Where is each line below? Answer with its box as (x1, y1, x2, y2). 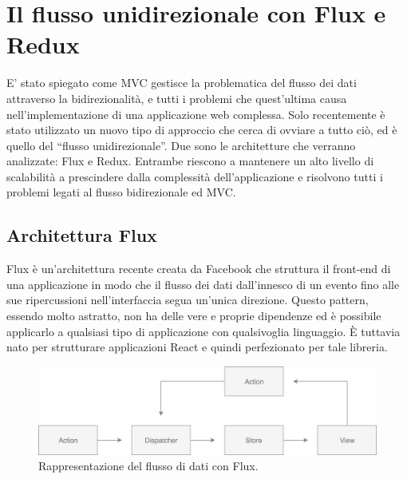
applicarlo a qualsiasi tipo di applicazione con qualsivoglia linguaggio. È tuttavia (6, 323, 401, 339)
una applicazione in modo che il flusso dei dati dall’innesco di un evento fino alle (6, 275, 400, 292)
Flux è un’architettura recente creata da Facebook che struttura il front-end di (6, 260, 391, 277)
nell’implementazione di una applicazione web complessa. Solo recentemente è (6, 105, 385, 122)
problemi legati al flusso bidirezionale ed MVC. (6, 184, 236, 200)
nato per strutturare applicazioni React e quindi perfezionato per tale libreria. (6, 338, 388, 355)
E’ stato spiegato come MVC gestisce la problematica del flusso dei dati (6, 74, 357, 91)
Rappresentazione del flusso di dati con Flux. (38, 457, 259, 474)
